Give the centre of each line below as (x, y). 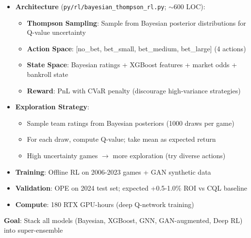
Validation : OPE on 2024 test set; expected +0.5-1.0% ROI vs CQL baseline (131, 188)
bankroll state (48, 74)
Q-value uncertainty (56, 32)
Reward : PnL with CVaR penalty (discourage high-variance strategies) (134, 90)
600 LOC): (189, 6)
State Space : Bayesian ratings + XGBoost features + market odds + (132, 65)
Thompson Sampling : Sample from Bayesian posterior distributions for (136, 22)
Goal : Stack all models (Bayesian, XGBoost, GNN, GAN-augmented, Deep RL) (123, 220)
